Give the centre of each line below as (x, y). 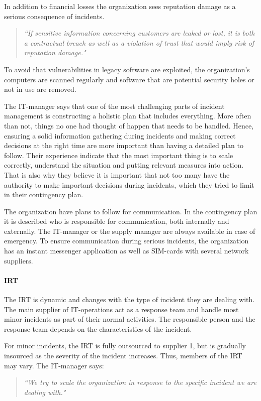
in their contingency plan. (44, 194)
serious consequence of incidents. (54, 16)
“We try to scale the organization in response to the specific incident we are (140, 382)
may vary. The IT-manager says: (54, 365)
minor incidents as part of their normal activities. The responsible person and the (130, 319)
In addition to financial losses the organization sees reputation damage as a (120, 6)
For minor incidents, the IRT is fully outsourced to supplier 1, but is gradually (125, 346)
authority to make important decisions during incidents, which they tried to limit (129, 184)
